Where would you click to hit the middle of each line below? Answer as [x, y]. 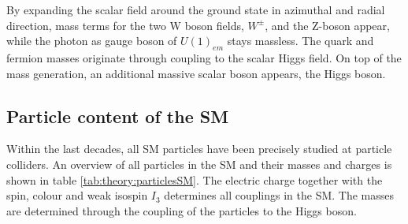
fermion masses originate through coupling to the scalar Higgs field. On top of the [204, 57]
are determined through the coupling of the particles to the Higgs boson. [182, 210]
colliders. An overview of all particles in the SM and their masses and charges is [199, 164]
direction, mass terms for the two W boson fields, [125, 25]
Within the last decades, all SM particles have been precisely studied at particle [199, 149]
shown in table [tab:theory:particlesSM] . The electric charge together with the [195, 179]
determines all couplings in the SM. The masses [279, 195]
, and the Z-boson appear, [327, 25]
